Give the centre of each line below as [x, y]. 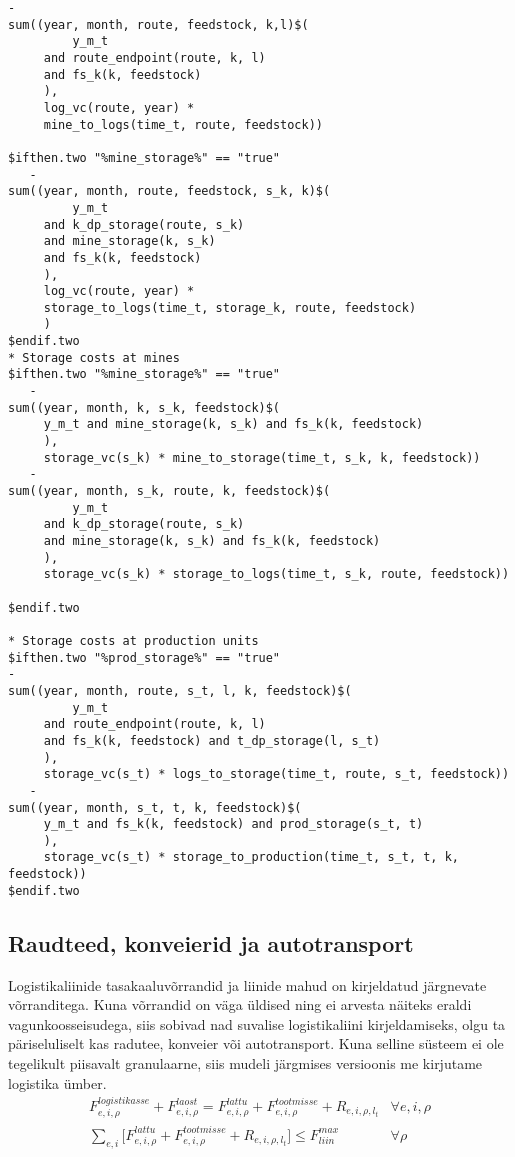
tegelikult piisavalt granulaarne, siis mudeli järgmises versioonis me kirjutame [245, 1063]
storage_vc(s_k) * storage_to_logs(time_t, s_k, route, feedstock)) [276, 574]
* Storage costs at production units [133, 640]
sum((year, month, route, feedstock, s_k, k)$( [169, 191]
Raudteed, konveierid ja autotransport [211, 942]
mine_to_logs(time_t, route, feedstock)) [183, 124]
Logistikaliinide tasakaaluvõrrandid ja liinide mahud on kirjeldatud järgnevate [247, 984]
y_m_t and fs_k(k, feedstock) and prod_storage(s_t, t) [233, 824]
